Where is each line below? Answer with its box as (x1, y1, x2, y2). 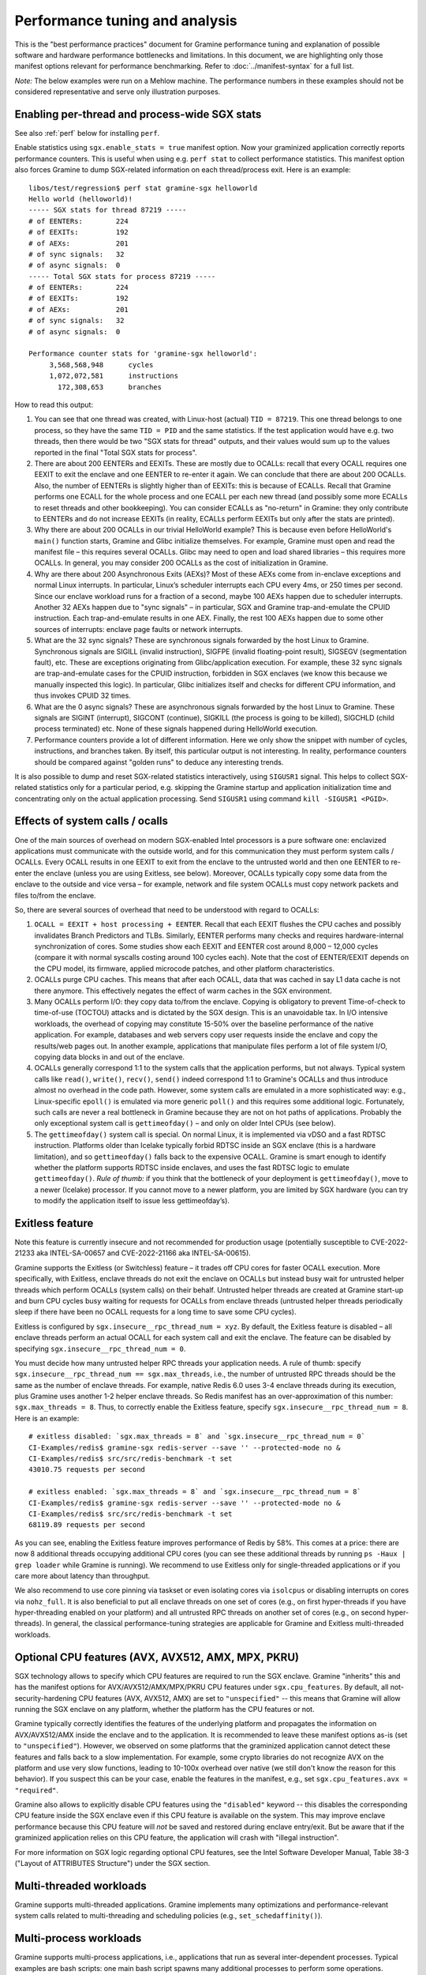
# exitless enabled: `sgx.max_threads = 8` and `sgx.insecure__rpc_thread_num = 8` (28, 1488, 362, 1496)
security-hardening (14, 1693, 77, 1702)
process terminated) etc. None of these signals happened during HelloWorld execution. (34, 724, 319, 734)
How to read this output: (14, 400, 94, 409)
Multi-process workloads (14, 1932, 142, 1945)
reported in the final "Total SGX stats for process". (34, 447, 197, 457)
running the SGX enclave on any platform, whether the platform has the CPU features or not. (14, 1704, 315, 1714)
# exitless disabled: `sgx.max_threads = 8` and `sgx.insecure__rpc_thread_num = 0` (28, 1432, 366, 1441)
